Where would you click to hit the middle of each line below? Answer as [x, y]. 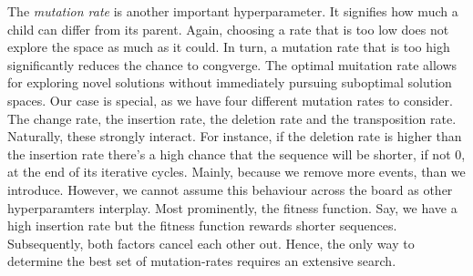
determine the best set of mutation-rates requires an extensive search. [202, 261]
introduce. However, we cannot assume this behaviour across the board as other [230, 189]
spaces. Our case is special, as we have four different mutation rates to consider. [230, 100]
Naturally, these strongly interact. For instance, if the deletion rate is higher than [235, 136]
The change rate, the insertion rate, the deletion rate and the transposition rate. [232, 118]
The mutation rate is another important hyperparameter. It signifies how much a [233, 11]
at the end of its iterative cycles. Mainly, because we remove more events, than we [236, 172]
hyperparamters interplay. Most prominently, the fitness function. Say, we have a [232, 207]
